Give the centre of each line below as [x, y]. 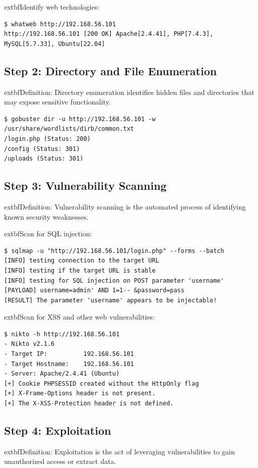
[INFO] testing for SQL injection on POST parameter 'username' [114, 280]
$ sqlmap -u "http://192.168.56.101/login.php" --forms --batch [114, 251]
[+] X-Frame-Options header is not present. [80, 394]
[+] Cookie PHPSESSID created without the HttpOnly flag [102, 383]
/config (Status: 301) [42, 149]
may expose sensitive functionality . [57, 102]
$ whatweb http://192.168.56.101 [60, 24]
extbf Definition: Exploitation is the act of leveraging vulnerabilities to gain [120, 451]
